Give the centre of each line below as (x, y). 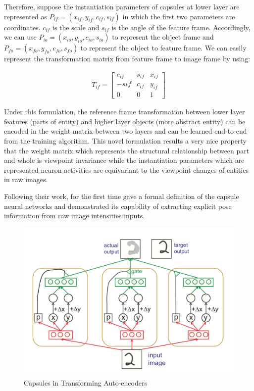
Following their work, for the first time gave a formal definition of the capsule (122, 196)
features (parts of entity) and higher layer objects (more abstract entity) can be (125, 121)
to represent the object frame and (163, 37)
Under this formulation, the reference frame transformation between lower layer (125, 112)
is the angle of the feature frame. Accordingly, (181, 27)
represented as (25, 16)
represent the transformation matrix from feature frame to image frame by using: (127, 59)
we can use (20, 37)
